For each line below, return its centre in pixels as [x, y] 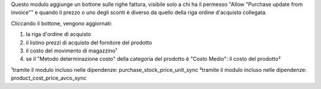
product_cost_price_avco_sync [49, 78]
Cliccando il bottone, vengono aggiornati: [62, 23]
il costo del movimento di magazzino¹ [71, 51]
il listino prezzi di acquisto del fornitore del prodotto [89, 42]
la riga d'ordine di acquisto [59, 34]
